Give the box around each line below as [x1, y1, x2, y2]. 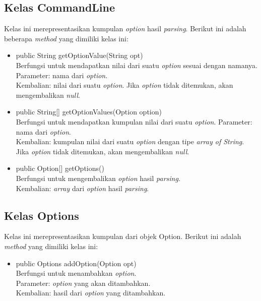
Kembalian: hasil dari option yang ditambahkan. [16, 287, 166, 298]
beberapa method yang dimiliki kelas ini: [4, 33, 128, 43]
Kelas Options [4, 207, 79, 223]
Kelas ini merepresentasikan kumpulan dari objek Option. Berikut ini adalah [4, 231, 241, 242]
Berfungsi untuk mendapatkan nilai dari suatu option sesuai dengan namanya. [16, 59, 257, 70]
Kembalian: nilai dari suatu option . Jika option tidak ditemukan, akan [16, 80, 233, 90]
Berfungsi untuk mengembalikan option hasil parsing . [16, 172, 180, 183]
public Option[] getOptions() [16, 163, 104, 173]
